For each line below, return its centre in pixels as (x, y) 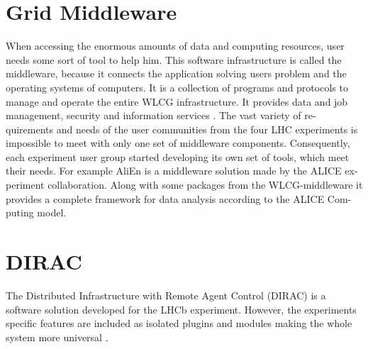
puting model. (36, 212)
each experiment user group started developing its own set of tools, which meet (178, 156)
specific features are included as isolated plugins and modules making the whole (179, 323)
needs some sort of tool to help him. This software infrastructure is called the (174, 59)
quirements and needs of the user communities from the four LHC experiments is (182, 129)
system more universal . (57, 337)
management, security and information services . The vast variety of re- (161, 115)
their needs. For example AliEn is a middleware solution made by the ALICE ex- (182, 171)
